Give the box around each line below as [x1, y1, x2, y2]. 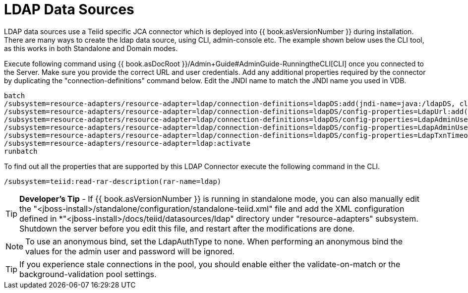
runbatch [4, 147, 38, 155]
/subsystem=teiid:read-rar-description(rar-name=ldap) [4, 177, 222, 185]
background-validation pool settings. [19, 269, 157, 279]
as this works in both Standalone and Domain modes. [4, 44, 178, 53]
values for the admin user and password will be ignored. [25, 246, 235, 256]
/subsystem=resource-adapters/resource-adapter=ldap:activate [4, 139, 251, 147]
